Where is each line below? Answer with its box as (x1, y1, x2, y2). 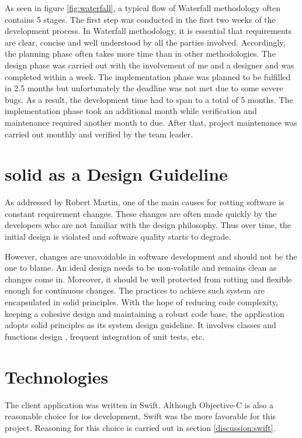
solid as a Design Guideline (5, 162, 228, 186)
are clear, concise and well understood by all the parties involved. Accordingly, (5, 36, 286, 48)
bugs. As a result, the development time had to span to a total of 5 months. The (5, 93, 293, 105)
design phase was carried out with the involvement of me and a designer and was (5, 58, 294, 71)
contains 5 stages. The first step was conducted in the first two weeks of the (5, 13, 276, 25)
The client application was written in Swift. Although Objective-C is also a (5, 398, 273, 411)
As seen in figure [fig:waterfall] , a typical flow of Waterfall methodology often (5, 2, 281, 13)
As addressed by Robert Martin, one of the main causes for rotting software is (5, 196, 284, 208)
